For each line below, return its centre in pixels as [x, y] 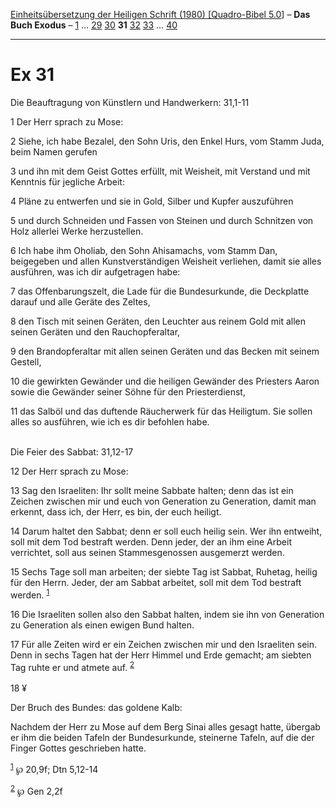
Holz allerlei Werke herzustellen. [77, 231]
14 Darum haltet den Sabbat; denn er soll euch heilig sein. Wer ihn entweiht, [166, 531]
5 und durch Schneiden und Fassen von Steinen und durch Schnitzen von [162, 220]
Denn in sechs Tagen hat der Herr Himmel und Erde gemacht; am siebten [161, 655]
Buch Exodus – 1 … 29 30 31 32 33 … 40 [94, 25]
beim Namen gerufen [54, 151]
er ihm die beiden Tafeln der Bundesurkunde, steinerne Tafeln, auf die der [162, 738]
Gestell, [26, 361]
